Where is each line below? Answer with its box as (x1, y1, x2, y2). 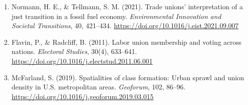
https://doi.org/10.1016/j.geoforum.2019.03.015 (11, 91, 154, 101)
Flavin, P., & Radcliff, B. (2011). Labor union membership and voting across (11, 36, 242, 47)
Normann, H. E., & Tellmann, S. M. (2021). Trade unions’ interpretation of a (11, 1, 243, 11)
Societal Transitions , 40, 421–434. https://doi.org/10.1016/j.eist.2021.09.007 (11, 20, 239, 31)
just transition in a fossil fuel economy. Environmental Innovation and (11, 11, 221, 21)
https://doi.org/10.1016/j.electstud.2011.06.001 (11, 55, 153, 66)
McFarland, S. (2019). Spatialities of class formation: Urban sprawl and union (11, 72, 245, 82)
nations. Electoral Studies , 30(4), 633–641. (11, 46, 137, 56)
